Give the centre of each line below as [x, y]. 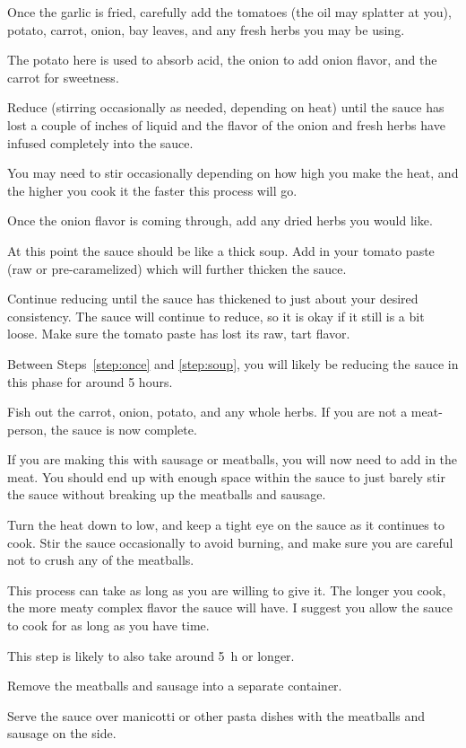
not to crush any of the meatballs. [101, 560]
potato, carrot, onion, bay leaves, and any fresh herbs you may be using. [206, 29]
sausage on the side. [62, 733]
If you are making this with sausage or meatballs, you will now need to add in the [233, 459]
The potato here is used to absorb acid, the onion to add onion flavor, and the [222, 60]
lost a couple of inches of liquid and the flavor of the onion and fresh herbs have [226, 124]
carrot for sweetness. [63, 77]
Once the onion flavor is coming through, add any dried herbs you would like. [220, 220]
